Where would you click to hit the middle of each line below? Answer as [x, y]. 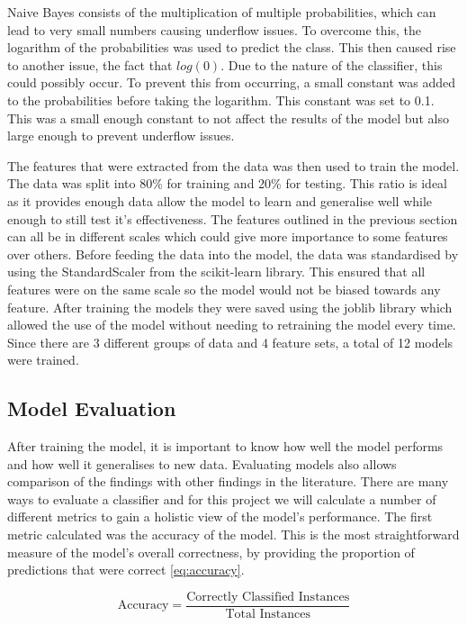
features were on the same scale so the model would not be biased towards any [224, 289]
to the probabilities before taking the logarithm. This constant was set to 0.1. [221, 100]
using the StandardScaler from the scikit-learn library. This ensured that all [216, 272]
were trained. [43, 360]
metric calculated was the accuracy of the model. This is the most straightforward [233, 534]
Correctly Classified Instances [268, 597]
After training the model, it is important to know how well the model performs [225, 446]
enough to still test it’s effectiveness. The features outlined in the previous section [233, 218]
